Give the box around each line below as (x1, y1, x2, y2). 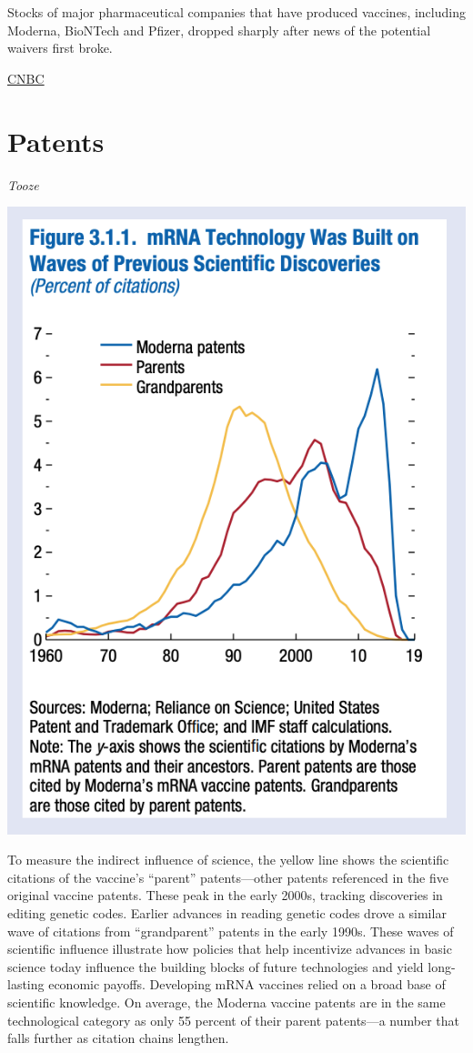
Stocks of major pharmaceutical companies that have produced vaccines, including (7, 3, 466, 21)
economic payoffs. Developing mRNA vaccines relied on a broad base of (48, 975, 446, 994)
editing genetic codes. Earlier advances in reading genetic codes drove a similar (7, 903, 447, 922)
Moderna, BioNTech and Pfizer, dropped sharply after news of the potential (7, 20, 431, 39)
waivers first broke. (7, 38, 113, 57)
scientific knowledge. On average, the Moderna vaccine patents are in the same (7, 992, 446, 1011)
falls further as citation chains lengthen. (7, 1028, 229, 1048)
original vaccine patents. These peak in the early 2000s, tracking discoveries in (7, 886, 443, 905)
